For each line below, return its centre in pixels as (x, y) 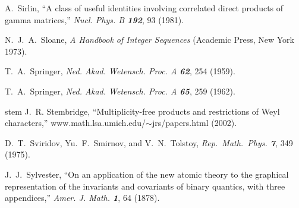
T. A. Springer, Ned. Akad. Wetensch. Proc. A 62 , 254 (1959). (120, 71)
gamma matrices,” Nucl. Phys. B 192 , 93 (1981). (95, 19)
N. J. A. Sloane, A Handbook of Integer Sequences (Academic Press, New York (149, 40)
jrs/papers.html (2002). (194, 123)
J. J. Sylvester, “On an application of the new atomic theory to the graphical (147, 174)
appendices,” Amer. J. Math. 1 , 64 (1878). (82, 198)
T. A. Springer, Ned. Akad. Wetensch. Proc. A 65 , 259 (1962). (120, 91)
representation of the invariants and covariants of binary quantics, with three (145, 186)
